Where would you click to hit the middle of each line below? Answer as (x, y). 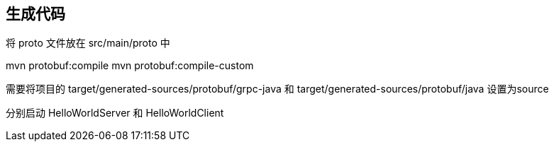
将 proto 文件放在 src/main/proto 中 (88, 43)
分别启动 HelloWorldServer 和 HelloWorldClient (115, 113)
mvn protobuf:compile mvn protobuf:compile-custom (130, 66)
